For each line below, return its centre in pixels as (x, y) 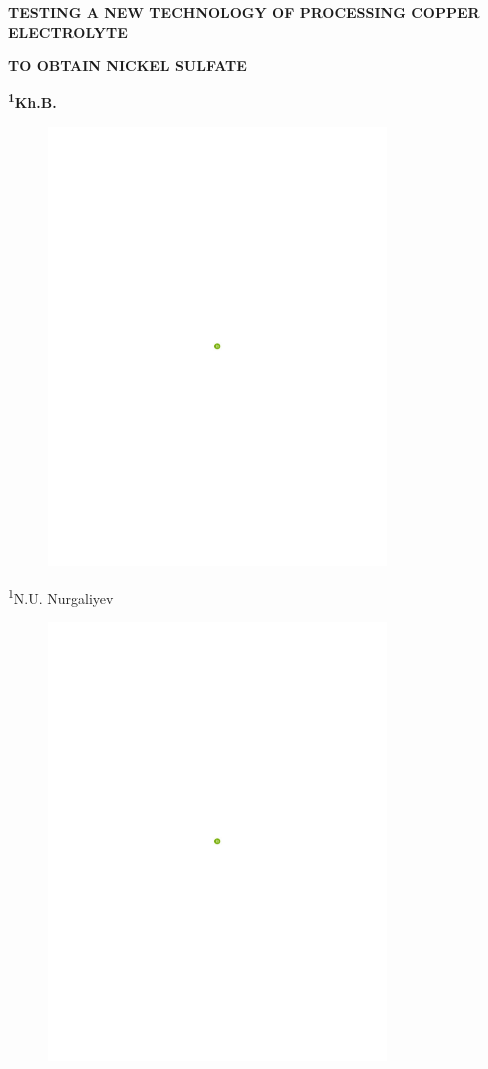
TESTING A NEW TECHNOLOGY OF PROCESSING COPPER (244, 12)
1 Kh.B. (32, 101)
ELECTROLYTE (68, 31)
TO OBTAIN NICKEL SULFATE (127, 65)
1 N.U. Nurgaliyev (61, 596)
